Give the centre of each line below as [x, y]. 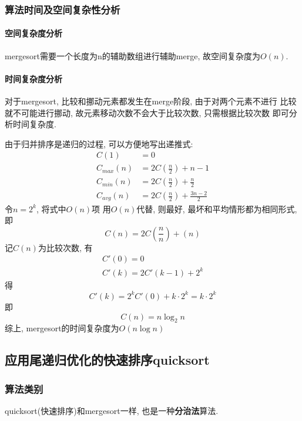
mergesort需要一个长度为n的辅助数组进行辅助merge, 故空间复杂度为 [132, 55]
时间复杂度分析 [33, 78]
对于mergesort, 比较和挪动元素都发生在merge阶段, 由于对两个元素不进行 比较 [151, 101]
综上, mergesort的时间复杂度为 [62, 328]
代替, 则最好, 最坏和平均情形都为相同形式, [217, 208]
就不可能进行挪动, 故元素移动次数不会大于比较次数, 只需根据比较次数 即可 [147, 112]
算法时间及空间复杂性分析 [63, 9]
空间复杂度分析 [33, 33]
